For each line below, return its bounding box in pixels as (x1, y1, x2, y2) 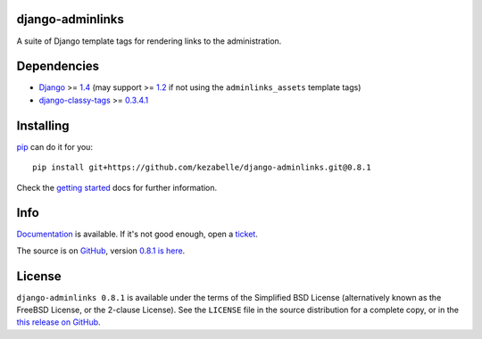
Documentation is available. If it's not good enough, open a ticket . (16, 228, 258, 240)
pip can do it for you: (16, 141, 94, 152)
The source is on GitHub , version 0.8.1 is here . (16, 245, 186, 256)
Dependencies (16, 59, 100, 74)
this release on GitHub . (16, 317, 102, 327)
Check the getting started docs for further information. (16, 182, 218, 193)
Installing (16, 118, 71, 133)
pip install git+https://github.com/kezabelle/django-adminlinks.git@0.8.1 (32, 162, 371, 173)
